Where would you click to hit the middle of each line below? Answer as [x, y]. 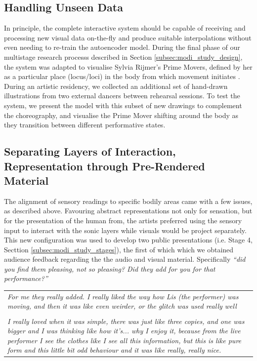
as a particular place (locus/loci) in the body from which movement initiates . [122, 76]
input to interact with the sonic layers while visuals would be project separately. [125, 230]
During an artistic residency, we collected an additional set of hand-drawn [116, 86]
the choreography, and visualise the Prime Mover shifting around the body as [121, 115]
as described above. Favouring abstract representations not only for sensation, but [128, 211]
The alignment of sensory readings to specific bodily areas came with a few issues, [128, 201]
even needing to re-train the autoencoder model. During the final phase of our [122, 47]
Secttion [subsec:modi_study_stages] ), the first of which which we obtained [119, 249]
